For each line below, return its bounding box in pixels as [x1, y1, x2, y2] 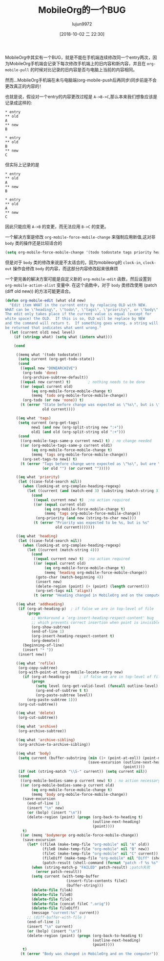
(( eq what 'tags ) [16, 415, 51, 421]
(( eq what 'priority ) [16, 475, 60, 480]
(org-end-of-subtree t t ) [36, 688, 89, 693]
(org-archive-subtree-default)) [22, 375, 89, 380]
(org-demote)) [31, 638, 60, 643]
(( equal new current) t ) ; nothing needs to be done [20, 379, 145, 384]
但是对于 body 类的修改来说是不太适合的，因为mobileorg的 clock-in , [5, 259, 142, 265]
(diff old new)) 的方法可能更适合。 [5, 288, 73, 294]
